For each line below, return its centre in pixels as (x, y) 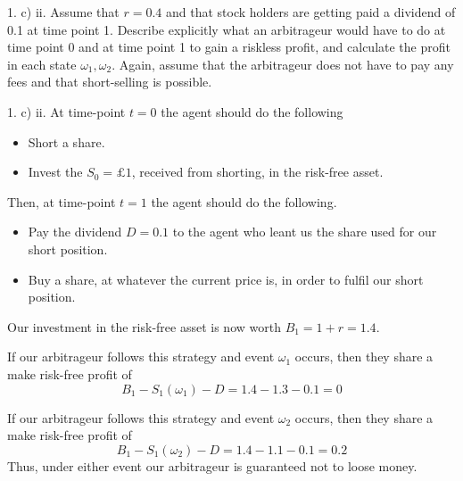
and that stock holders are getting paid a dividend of (310, 12)
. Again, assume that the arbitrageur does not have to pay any (283, 64)
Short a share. (66, 141)
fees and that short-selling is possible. (110, 82)
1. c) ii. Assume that (63, 12)
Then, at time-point (62, 201)
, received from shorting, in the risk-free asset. (257, 172)
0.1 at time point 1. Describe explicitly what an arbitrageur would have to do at (227, 29)
